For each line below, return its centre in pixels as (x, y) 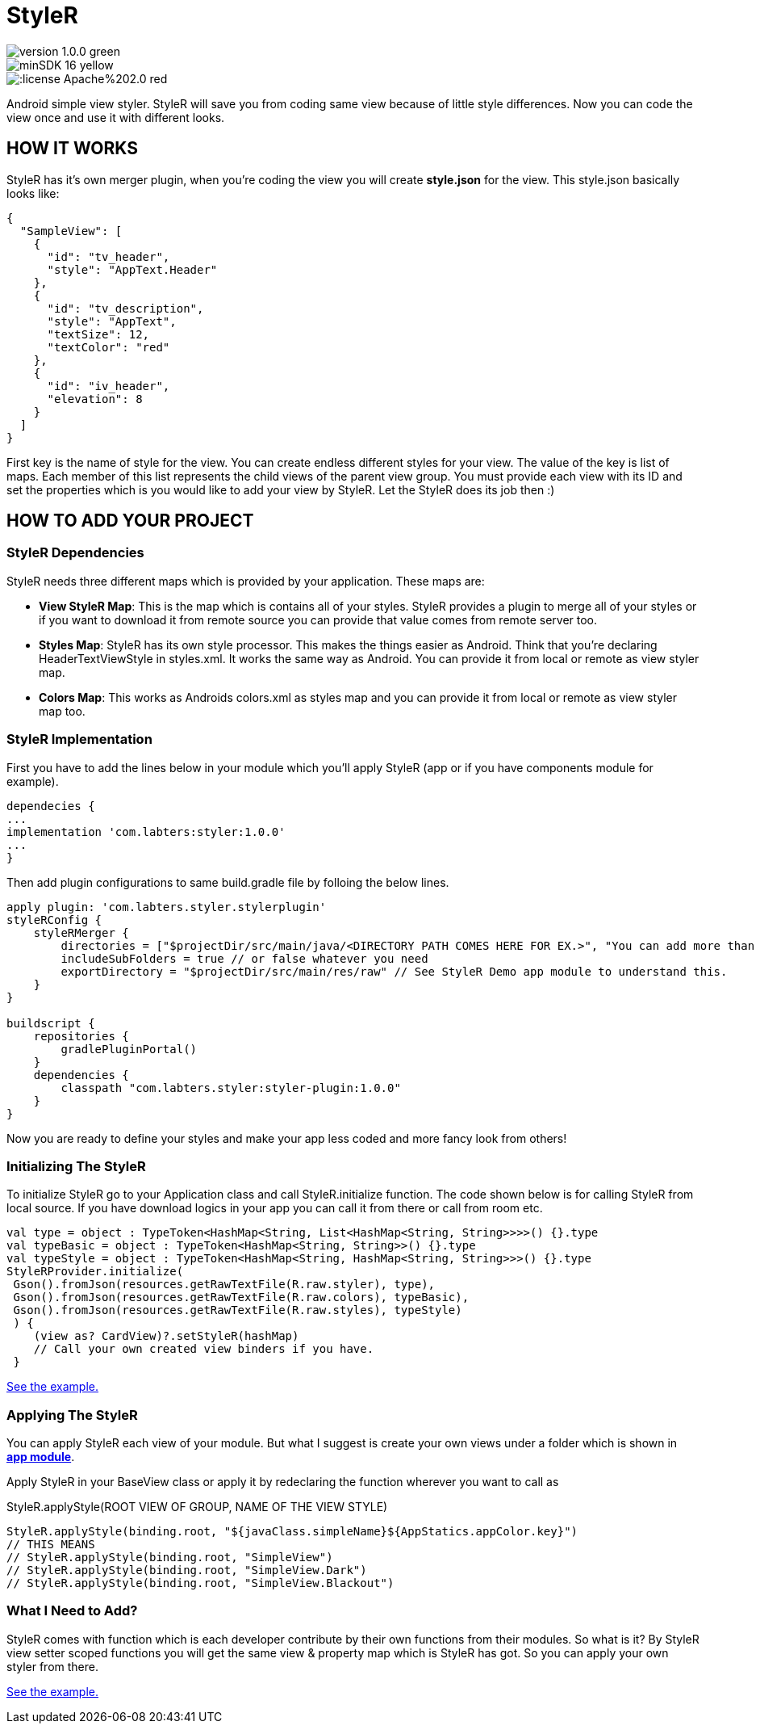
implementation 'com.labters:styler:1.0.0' (146, 831)
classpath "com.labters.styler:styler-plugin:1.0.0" (231, 1088)
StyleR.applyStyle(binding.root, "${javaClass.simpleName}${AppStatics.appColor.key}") (292, 1532)
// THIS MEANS (51, 1545)
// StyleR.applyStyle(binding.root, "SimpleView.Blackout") (200, 1583)
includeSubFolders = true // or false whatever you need (244, 958)
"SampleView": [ (71, 231)
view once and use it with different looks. (116, 117)
